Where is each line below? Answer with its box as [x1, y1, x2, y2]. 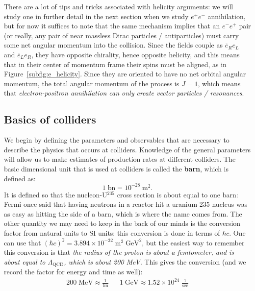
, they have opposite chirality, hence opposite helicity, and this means [31, 49, 240, 59]
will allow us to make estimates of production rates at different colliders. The [4, 154, 236, 164]
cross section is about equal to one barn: [117, 189, 238, 199]
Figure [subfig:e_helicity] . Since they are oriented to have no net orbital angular [4, 69, 246, 79]
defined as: [4, 173, 36, 183]
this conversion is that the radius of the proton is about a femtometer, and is [4, 247, 234, 257]
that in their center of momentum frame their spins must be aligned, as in [4, 59, 227, 69]
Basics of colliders [4, 112, 96, 127]
